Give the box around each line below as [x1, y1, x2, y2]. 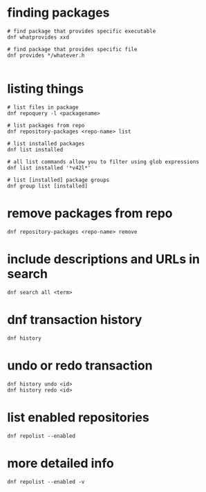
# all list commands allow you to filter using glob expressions [7, 158, 199, 165]
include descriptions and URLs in [7, 251, 200, 267]
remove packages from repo [7, 206, 173, 221]
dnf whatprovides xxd [7, 33, 70, 41]
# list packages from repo [7, 122, 85, 129]
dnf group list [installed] [7, 182, 88, 190]
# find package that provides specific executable [7, 28, 156, 35]
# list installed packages [7, 140, 85, 147]
